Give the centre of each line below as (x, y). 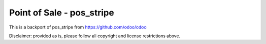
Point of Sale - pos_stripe (62, 13)
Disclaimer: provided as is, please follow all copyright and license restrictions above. (95, 36)
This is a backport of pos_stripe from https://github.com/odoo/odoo (78, 27)
